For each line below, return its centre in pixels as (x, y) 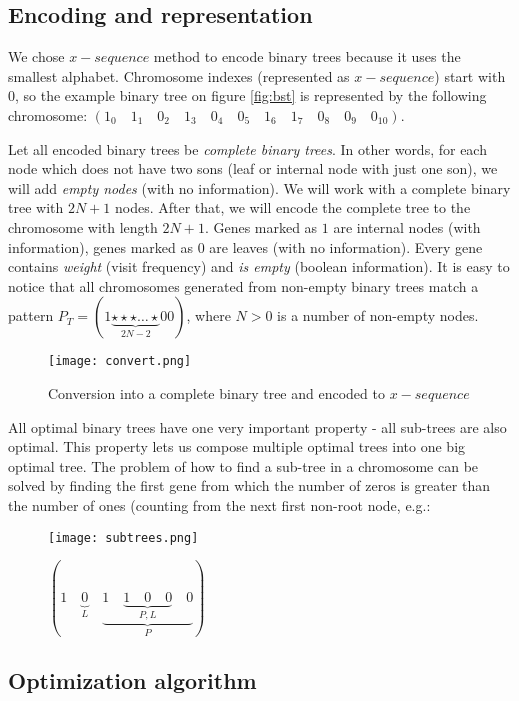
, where (208, 315)
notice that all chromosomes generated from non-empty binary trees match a (243, 285)
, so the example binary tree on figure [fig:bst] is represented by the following (251, 95)
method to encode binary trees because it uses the (307, 56)
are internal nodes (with (407, 226)
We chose (36, 56)
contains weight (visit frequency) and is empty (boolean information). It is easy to (259, 266)
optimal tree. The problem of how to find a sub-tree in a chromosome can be (243, 465)
